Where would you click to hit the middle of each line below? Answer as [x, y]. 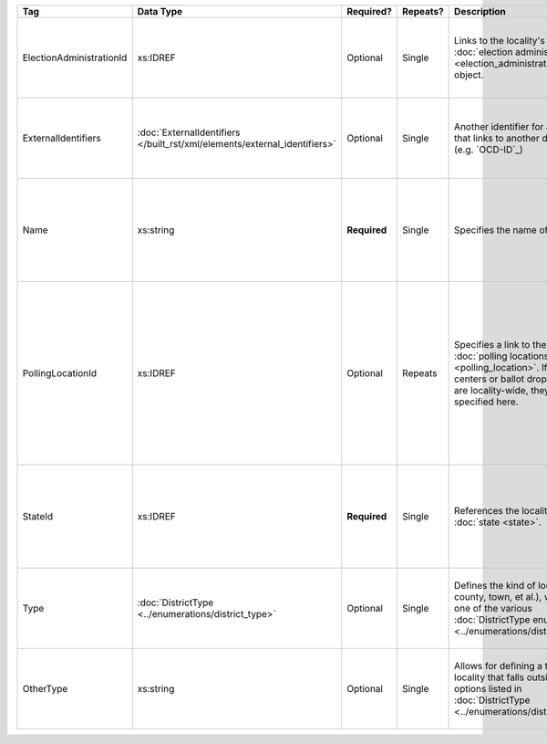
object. [469, 75]
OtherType [45, 689]
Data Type [160, 11]
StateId [38, 516]
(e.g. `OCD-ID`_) [489, 149]
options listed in [488, 689]
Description [480, 11]
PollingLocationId [60, 373]
